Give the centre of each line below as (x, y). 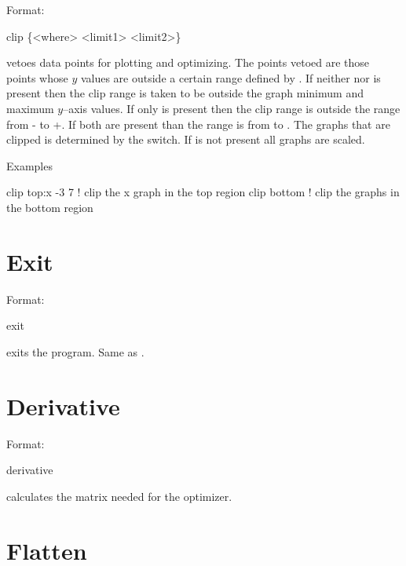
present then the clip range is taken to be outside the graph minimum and (185, 93)
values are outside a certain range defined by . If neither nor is (230, 77)
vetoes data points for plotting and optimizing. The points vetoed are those (188, 62)
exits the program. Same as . (75, 351)
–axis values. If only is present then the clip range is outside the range (232, 108)
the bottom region (50, 207)
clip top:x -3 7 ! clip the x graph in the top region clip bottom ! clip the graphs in (203, 192)
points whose (37, 77)
